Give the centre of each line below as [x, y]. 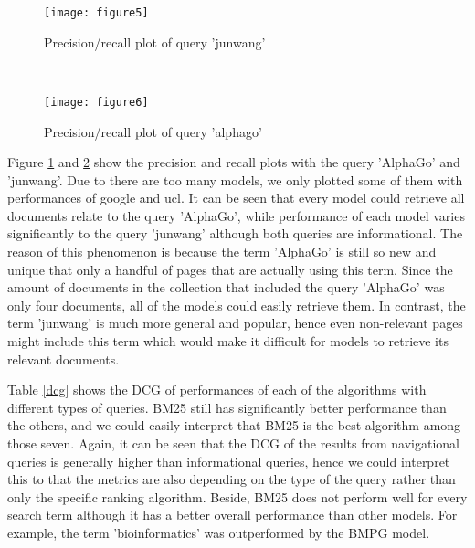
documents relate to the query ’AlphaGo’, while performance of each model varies [236, 215]
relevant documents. [63, 358]
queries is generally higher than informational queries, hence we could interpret [229, 461]
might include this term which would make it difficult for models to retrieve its [228, 341]
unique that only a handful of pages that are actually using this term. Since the [230, 269]
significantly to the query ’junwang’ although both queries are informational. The [235, 233]
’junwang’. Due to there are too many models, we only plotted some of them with [235, 179]
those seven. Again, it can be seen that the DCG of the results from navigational [234, 443]
